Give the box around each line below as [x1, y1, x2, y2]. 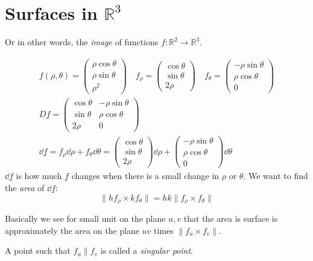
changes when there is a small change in [71, 169, 220, 182]
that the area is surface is [183, 212, 278, 225]
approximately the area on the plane [5, 224, 139, 236]
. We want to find [243, 169, 308, 182]
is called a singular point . [100, 244, 193, 257]
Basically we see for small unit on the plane [5, 212, 166, 225]
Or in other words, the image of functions [5, 36, 159, 48]
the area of [5, 181, 45, 193]
